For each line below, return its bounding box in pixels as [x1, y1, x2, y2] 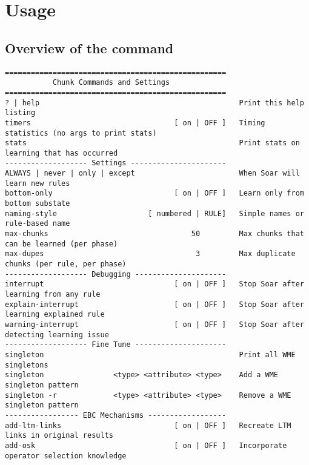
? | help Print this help [5, 98, 304, 107]
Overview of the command [5, 38, 174, 57]
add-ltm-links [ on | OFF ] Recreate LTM [5, 421, 291, 430]
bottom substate [5, 199, 70, 208]
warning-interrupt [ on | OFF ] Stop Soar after [5, 320, 304, 329]
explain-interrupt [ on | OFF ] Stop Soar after [5, 300, 304, 309]
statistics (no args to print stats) [5, 128, 157, 137]
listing [5, 108, 36, 117]
